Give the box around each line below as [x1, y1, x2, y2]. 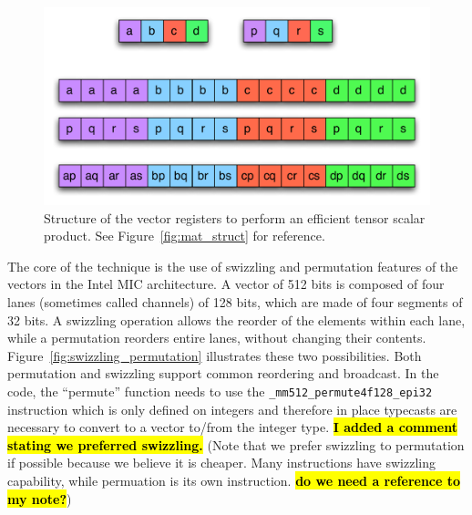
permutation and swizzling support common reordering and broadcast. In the [7, 364, 439, 383]
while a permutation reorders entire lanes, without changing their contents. [7, 328, 426, 347]
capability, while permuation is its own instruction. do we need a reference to [7, 470, 461, 489]
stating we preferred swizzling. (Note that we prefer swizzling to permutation [7, 435, 465, 454]
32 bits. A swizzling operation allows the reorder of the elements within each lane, [7, 310, 466, 329]
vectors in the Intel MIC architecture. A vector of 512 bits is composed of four [7, 274, 445, 294]
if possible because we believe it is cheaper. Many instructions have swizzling [7, 453, 436, 472]
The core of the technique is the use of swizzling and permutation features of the [7, 256, 458, 275]
